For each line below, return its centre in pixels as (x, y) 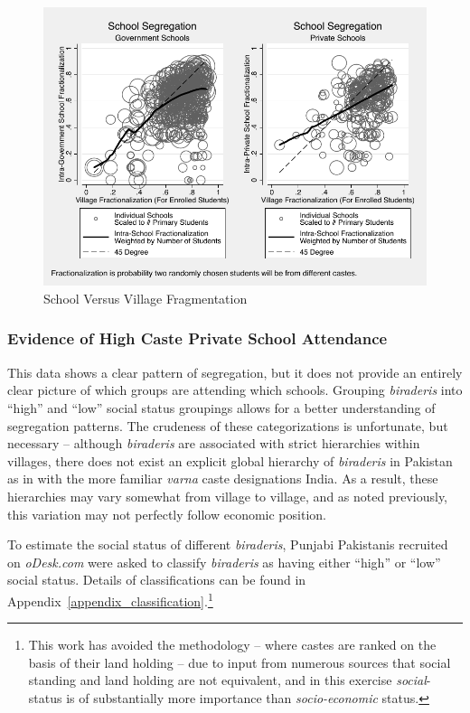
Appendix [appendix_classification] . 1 (110, 599)
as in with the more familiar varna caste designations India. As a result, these (223, 478)
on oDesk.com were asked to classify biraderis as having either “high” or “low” (224, 562)
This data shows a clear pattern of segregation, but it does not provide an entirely (235, 372)
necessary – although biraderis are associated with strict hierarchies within (214, 443)
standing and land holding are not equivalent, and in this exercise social (227, 680)
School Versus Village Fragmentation (146, 298)
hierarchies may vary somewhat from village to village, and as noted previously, (228, 496)
